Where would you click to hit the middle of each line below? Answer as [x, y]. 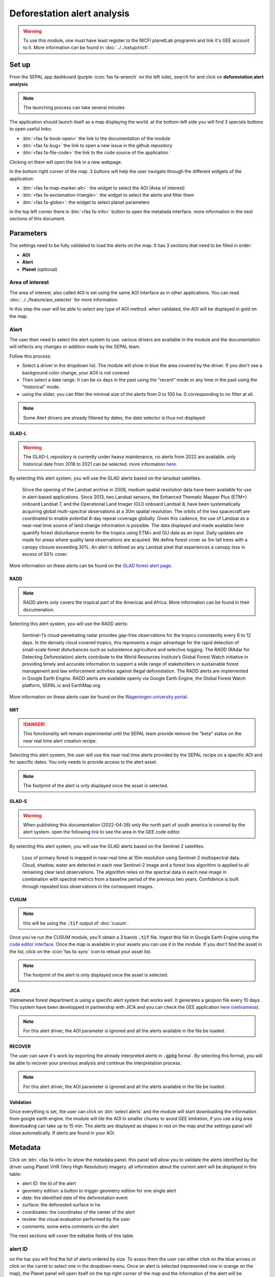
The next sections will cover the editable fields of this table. [72, 1236]
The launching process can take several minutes [74, 108]
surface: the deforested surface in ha [61, 1205]
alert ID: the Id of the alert [49, 1184]
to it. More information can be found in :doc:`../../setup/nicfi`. [87, 48]
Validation [20, 1102]
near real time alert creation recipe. [60, 741]
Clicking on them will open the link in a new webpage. [66, 162]
